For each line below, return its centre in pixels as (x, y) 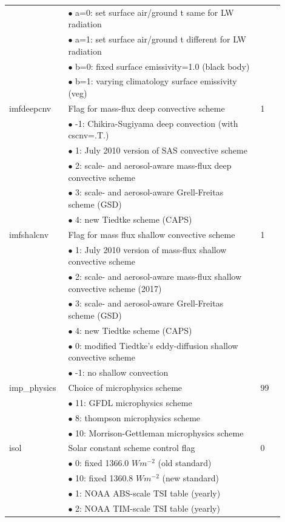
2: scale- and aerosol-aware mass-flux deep (153, 165)
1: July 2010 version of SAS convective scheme (161, 150)
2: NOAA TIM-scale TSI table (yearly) (148, 508)
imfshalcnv (29, 234)
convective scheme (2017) (115, 288)
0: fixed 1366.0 (102, 463)
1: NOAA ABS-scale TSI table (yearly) (148, 493)
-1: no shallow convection (122, 372)
